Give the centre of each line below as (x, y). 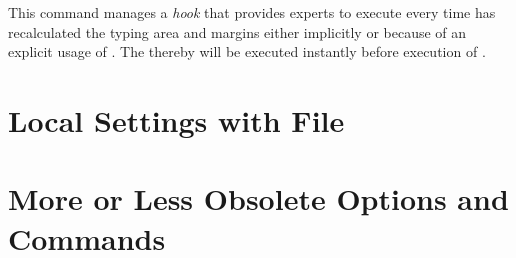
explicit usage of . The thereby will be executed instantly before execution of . (247, 51)
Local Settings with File (176, 119)
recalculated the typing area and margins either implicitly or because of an (237, 31)
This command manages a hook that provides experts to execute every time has (252, 12)
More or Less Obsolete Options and (258, 198)
